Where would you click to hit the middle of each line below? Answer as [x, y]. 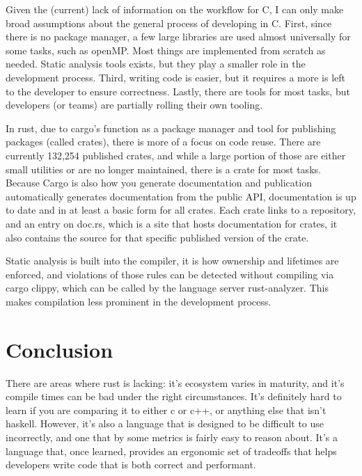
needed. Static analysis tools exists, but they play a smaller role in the [156, 64]
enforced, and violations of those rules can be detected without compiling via [170, 274]
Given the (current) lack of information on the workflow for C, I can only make [175, 9]
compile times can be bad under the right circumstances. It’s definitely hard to [174, 396]
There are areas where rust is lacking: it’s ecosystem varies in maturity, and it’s [175, 382]
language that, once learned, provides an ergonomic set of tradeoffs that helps [171, 451]
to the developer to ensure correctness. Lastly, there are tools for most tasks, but [178, 91]
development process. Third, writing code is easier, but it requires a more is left [175, 77]
